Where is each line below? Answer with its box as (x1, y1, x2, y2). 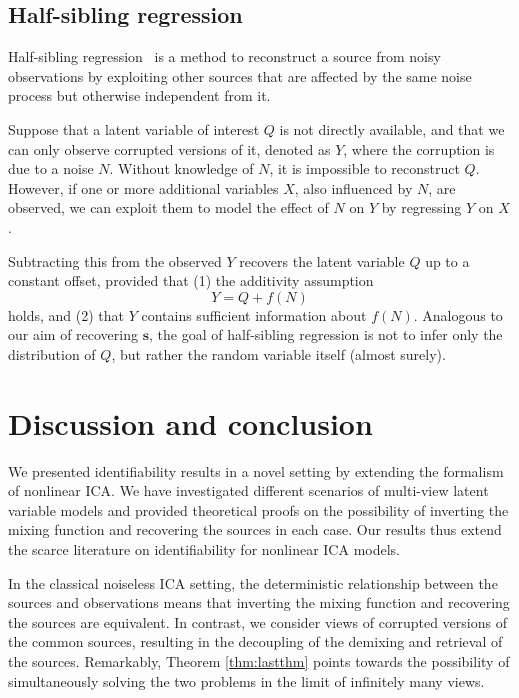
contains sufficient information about (141, 304, 367, 325)
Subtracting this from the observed (8, 250, 222, 271)
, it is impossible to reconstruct (269, 158, 460, 179)
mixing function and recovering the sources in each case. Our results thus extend (8, 519, 502, 540)
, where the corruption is (343, 138, 495, 159)
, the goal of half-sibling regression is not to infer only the (149, 324, 503, 345)
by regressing (381, 197, 462, 218)
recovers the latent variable (239, 250, 405, 271)
